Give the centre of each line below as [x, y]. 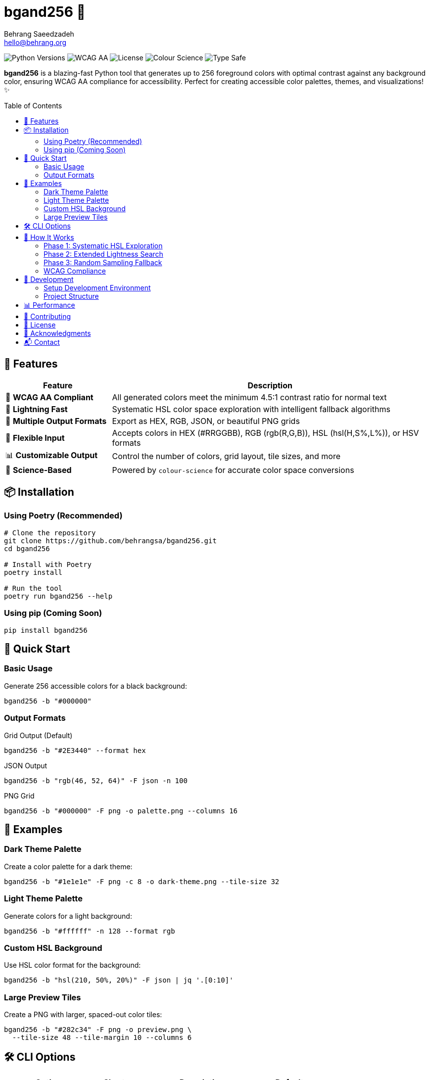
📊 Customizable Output [52, 455]
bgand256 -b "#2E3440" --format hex [75, 750]
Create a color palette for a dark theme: [68, 866]
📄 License [40, 325]
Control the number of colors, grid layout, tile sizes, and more [226, 456]
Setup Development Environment [97, 287]
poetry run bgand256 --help [58, 596]
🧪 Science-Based [39, 470]
